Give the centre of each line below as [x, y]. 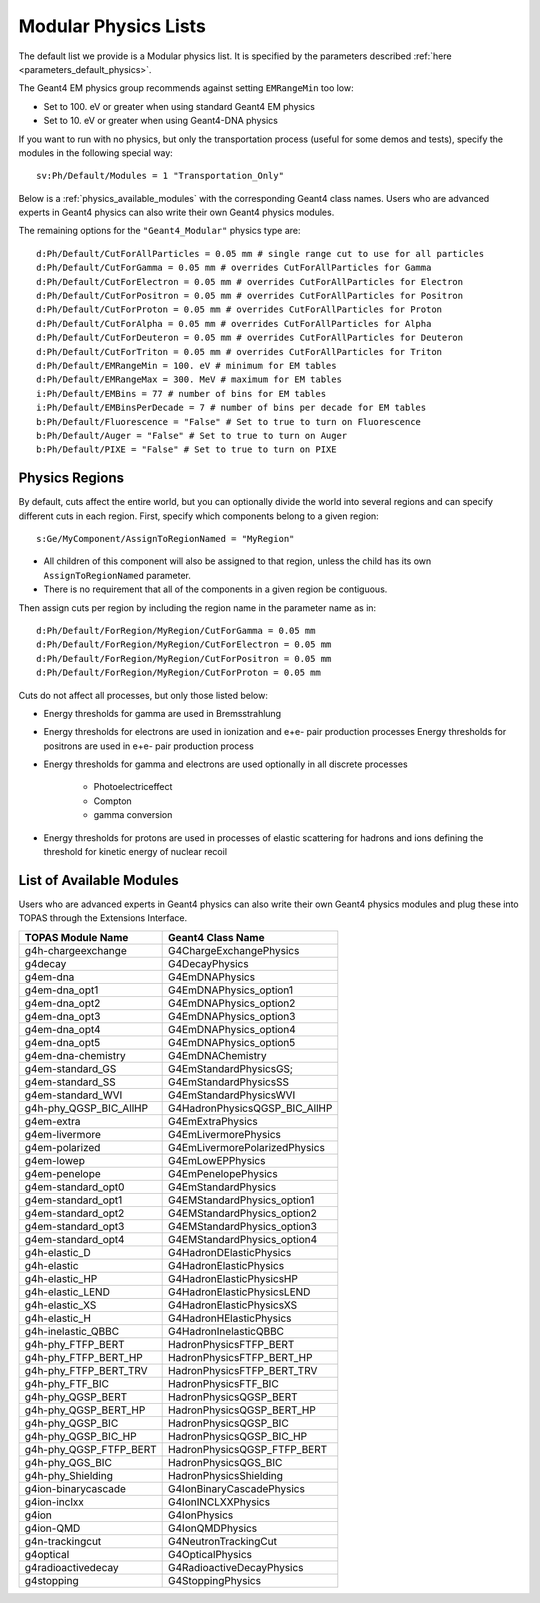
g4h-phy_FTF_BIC [67, 1383]
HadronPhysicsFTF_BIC [223, 1383]
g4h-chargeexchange [75, 950]
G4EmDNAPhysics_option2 [232, 1003]
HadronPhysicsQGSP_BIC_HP [238, 1436]
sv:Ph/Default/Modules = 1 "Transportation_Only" [160, 176]
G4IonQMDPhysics [213, 1528]
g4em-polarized [62, 1147]
